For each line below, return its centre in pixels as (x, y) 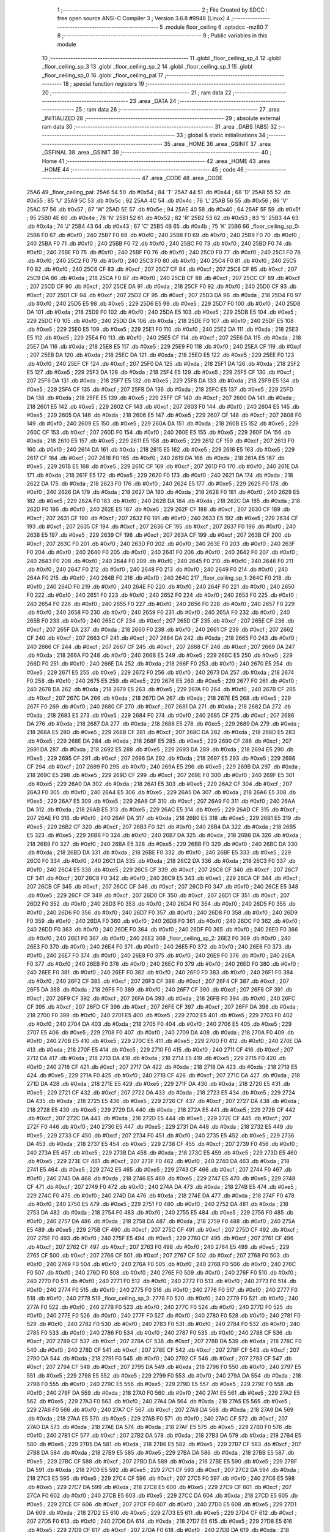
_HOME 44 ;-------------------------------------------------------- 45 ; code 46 (143, 170)
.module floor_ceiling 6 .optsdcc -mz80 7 (216, 27)
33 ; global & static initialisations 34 (221, 135)
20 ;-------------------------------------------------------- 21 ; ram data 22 (137, 93)
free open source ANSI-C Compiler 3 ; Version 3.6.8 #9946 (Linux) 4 (144, 18)
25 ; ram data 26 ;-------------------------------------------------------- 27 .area (178, 110)
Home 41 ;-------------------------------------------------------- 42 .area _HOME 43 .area (156, 161)
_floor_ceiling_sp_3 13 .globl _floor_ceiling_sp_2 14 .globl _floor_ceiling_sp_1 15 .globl (147, 67)
